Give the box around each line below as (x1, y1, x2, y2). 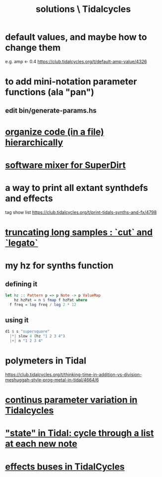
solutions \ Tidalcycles (35, 3, 131, 15)
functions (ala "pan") (5, 87, 94, 98)
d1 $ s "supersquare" (5, 329, 50, 334)
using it (5, 316, 29, 324)
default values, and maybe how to (5, 31, 147, 43)
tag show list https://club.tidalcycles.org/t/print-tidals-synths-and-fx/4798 (5, 209, 157, 215)
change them (5, 42, 61, 53)
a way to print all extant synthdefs (5, 183, 148, 193)
